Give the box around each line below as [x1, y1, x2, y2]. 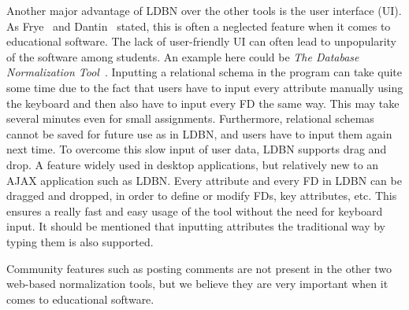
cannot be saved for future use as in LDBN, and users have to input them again [6, 125, 392, 142]
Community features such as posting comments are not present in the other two [6, 260, 392, 276]
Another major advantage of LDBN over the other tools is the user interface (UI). [6, 2, 402, 18]
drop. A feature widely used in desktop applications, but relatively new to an [6, 156, 379, 172]
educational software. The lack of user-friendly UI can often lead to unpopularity [6, 33, 397, 50]
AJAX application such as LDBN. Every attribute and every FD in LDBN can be [6, 172, 402, 188]
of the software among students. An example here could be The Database [6, 48, 359, 65]
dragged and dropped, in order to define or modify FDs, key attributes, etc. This [6, 187, 397, 204]
